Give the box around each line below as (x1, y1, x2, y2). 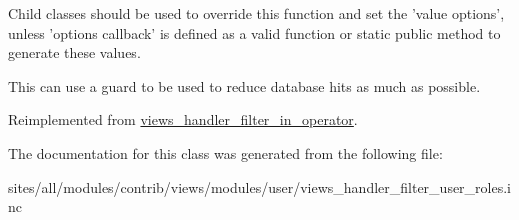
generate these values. (8, 42, 141, 63)
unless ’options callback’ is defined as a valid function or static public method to (8, 22, 501, 43)
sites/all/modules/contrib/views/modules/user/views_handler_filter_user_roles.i (8, 176, 512, 197)
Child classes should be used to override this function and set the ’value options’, (8, 3, 505, 23)
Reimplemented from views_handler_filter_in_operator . (8, 109, 358, 130)
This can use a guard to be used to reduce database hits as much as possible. (8, 75, 481, 96)
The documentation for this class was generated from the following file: (8, 142, 443, 163)
